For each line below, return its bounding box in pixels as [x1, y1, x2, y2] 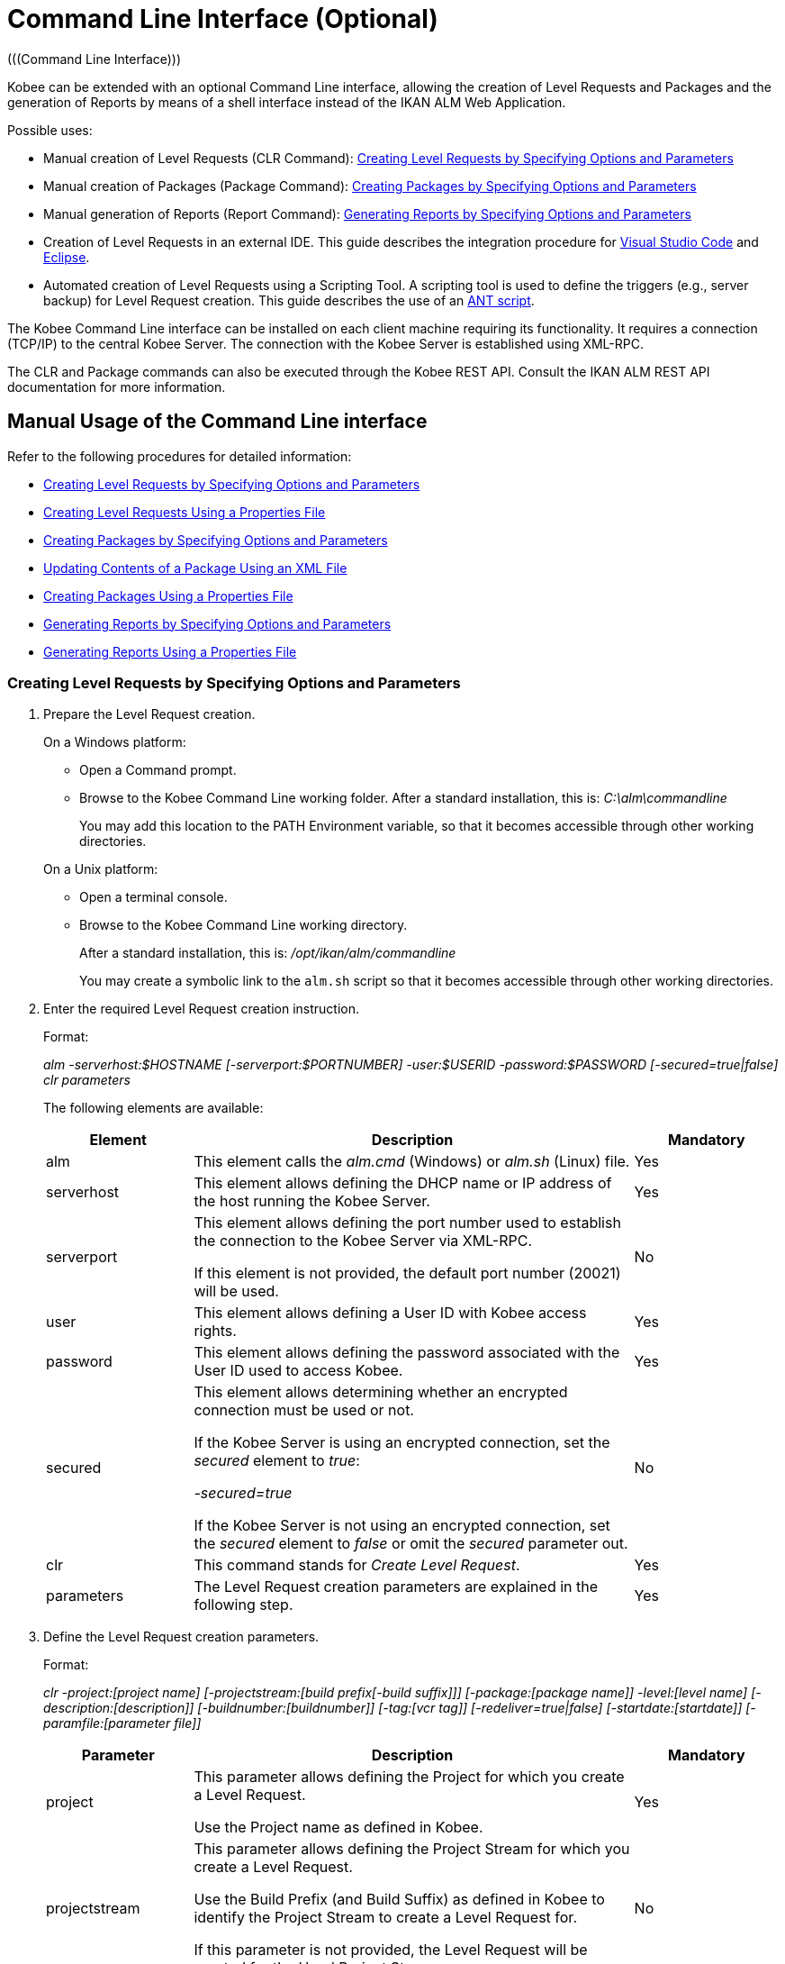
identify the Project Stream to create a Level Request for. [194, 1908, 577, 1927]
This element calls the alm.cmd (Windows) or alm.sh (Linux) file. [194, 1152, 630, 1171]
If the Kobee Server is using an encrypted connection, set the [194, 1433, 610, 1452]
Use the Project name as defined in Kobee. [194, 1818, 483, 1837]
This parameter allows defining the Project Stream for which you [194, 1840, 630, 1859]
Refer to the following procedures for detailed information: [7, 448, 352, 464]
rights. [194, 1322, 237, 1341]
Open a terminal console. [79, 889, 228, 905]
